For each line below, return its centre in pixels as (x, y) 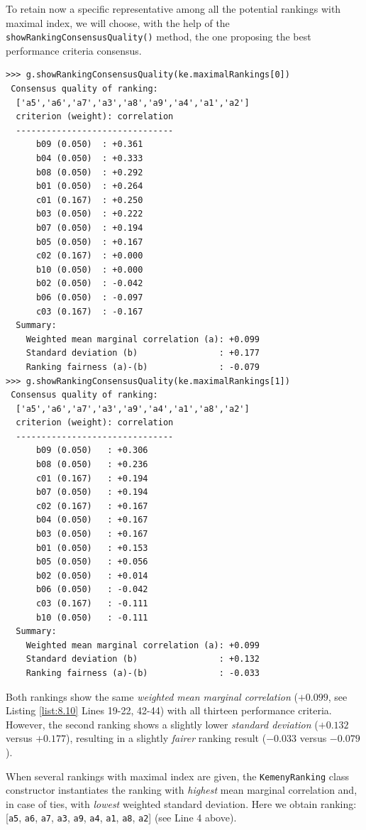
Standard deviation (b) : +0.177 (143, 353)
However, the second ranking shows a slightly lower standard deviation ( (162, 724)
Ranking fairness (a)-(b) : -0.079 (143, 367)
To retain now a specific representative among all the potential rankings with (173, 9)
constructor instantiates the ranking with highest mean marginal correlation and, (182, 790)
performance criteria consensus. (74, 50)
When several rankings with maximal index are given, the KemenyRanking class (177, 776)
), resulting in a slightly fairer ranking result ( (166, 738)
